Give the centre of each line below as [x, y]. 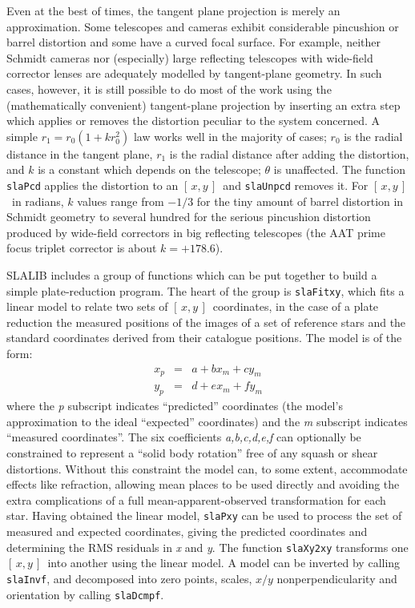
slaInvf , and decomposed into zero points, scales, [129, 578]
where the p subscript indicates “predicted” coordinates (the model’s [175, 406]
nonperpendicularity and [337, 578]
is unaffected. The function [340, 169]
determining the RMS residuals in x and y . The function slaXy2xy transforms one [207, 547]
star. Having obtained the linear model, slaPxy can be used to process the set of [204, 515]
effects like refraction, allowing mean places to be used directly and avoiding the [203, 484]
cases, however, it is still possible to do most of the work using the [169, 89]
